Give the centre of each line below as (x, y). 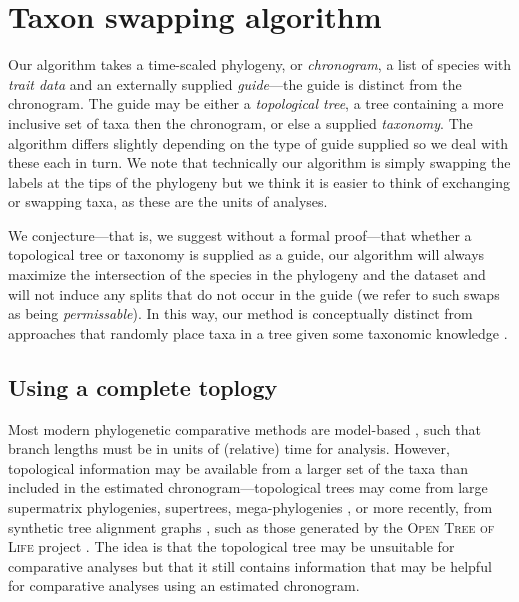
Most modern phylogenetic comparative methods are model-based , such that (244, 428)
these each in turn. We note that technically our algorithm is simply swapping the (259, 162)
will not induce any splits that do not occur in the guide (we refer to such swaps (254, 293)
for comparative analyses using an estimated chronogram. (184, 585)
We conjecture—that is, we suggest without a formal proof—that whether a (240, 234)
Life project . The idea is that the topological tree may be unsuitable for (231, 546)
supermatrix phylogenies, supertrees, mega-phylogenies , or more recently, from (250, 507)
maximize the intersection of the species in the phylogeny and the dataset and (247, 274)
